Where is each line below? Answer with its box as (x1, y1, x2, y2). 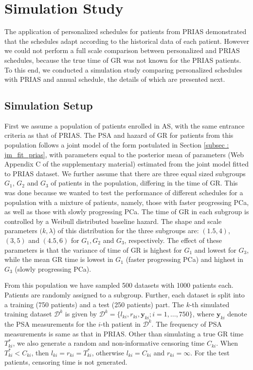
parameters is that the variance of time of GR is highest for (4, 244, 182, 255)
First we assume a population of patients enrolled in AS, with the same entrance (4, 120, 245, 130)
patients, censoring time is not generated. (4, 357, 127, 367)
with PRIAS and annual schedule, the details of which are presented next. (4, 74, 225, 84)
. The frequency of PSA (151, 318, 222, 329)
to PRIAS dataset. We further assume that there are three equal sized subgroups (4, 168, 246, 178)
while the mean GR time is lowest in (4, 254, 113, 264)
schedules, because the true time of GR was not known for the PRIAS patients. (4, 55, 241, 65)
